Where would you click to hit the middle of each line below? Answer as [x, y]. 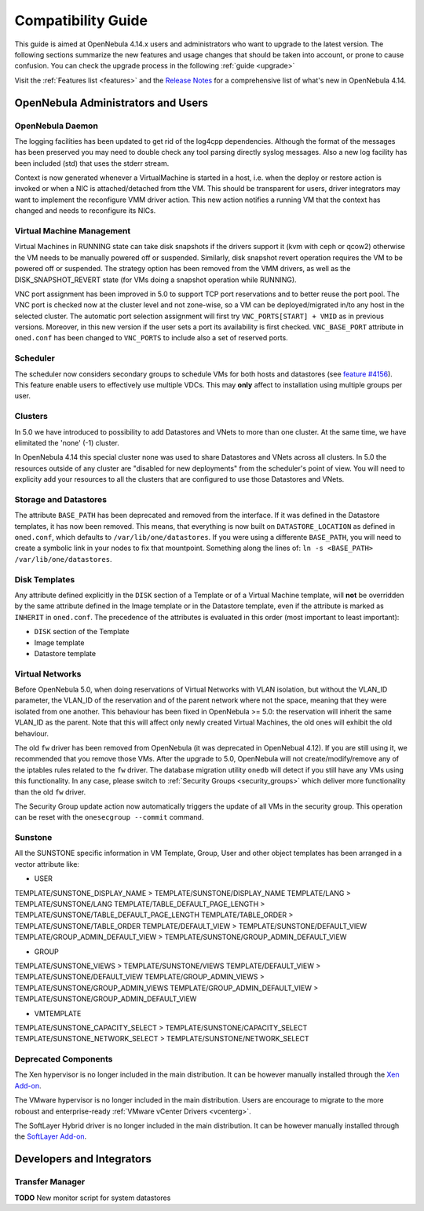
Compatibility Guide [81, 20]
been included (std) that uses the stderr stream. [92, 163]
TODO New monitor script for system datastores [93, 1198]
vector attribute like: [47, 864]
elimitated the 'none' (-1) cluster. [67, 442]
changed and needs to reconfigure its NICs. [85, 211]
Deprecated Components [64, 1059]
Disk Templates [45, 579]
